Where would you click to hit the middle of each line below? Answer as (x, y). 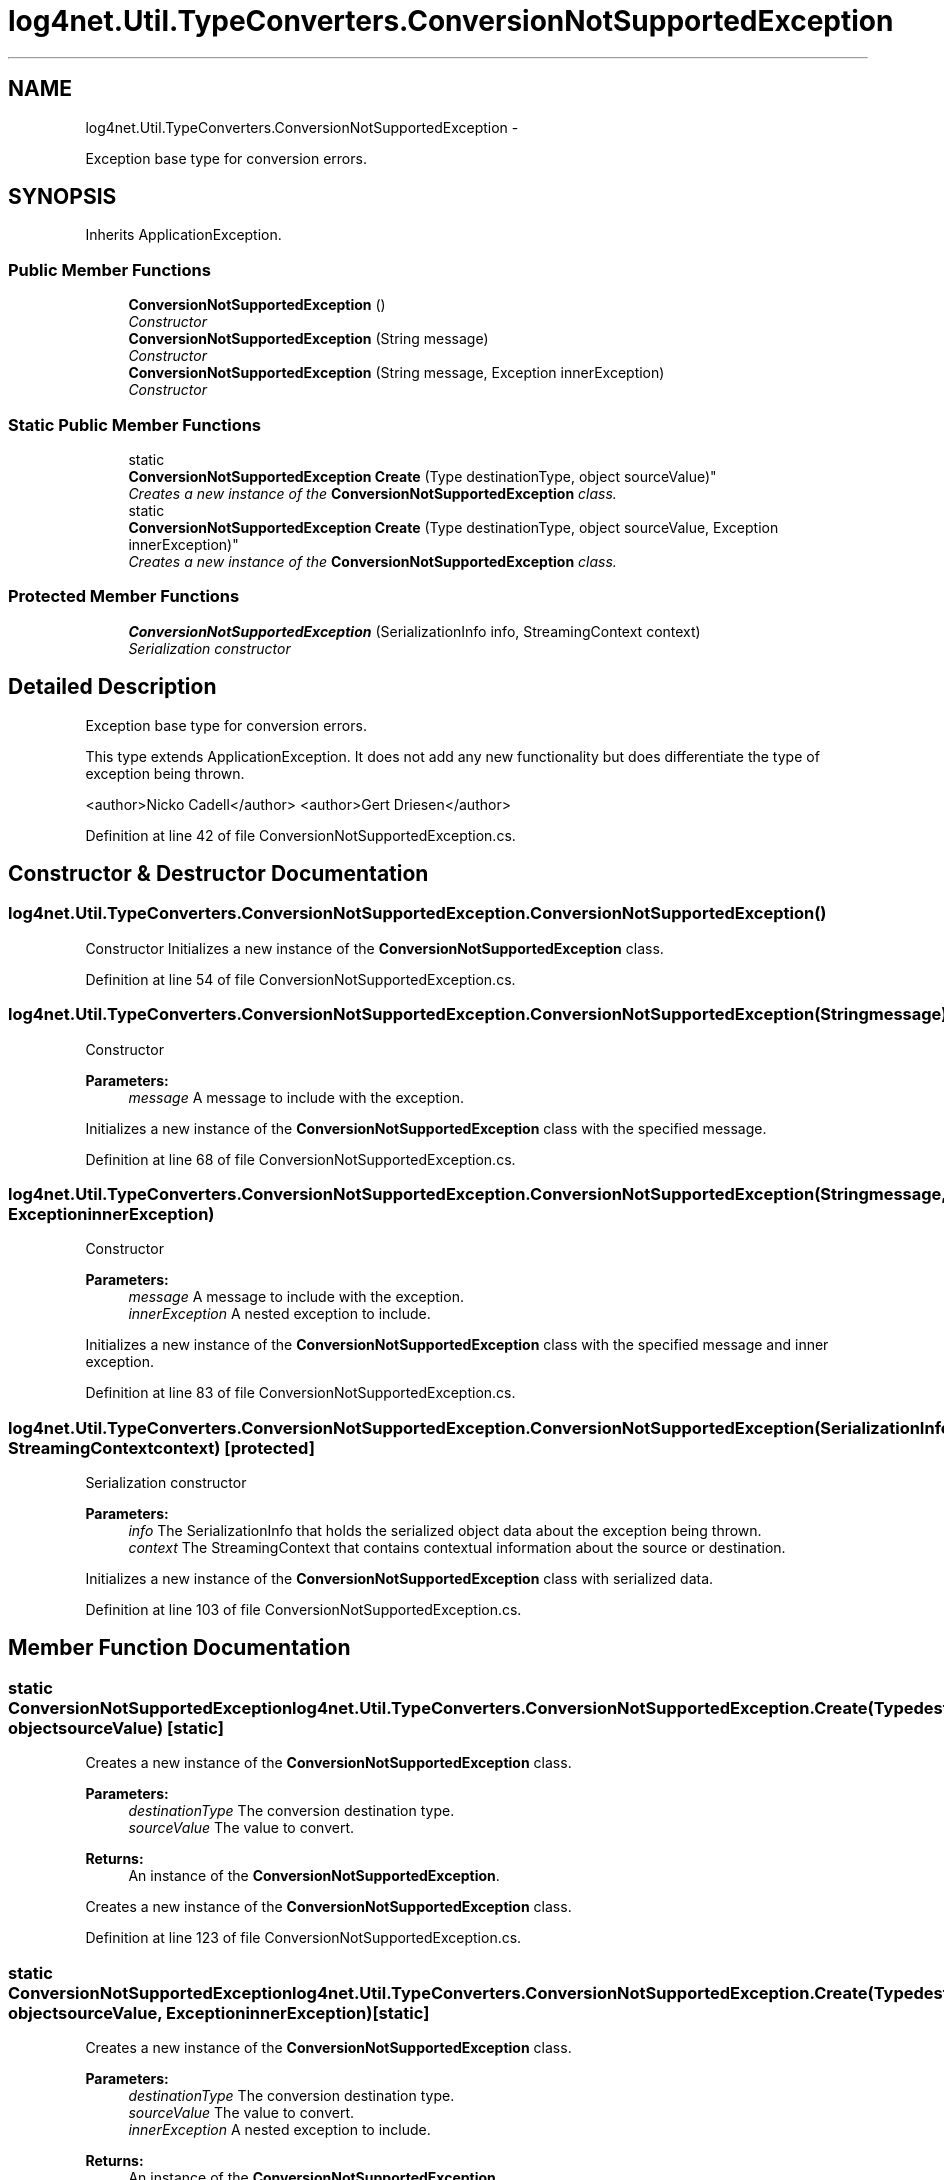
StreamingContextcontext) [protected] (161, 1447)
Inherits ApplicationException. (183, 235)
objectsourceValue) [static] (116, 1727)
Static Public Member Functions (135, 424)
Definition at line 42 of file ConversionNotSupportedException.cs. (300, 835)
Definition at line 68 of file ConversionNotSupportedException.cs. (300, 1159)
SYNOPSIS (62, 197)
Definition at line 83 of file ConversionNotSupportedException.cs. (300, 1393)
